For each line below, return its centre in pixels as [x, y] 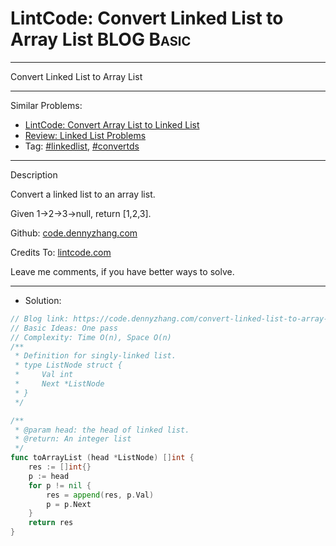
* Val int [44, 375]
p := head [49, 476]
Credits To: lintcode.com [61, 252]
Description [34, 174]
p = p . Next [69, 504]
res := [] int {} [60, 467]
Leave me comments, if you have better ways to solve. [122, 271]
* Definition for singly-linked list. [95, 356]
